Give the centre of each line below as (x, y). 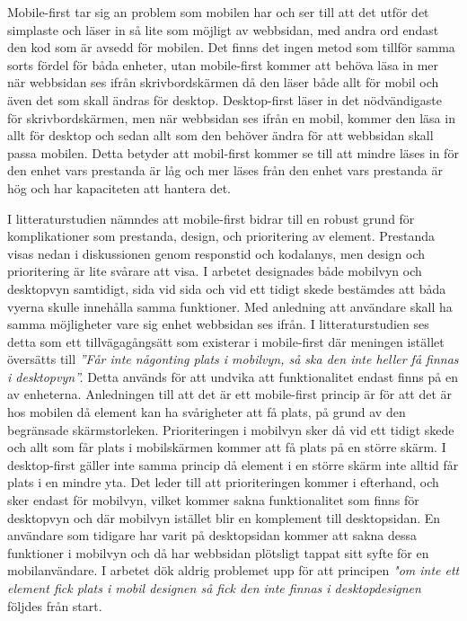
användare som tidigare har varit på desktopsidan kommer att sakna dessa (212, 535)
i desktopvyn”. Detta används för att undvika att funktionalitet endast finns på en (233, 376)
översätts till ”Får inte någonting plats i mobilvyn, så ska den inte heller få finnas (233, 359)
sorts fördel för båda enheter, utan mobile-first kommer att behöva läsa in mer (223, 64)
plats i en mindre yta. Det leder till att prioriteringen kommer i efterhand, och (223, 482)
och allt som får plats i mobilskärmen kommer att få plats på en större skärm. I (227, 447)
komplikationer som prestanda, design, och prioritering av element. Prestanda (221, 236)
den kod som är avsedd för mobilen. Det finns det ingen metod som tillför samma (231, 47)
